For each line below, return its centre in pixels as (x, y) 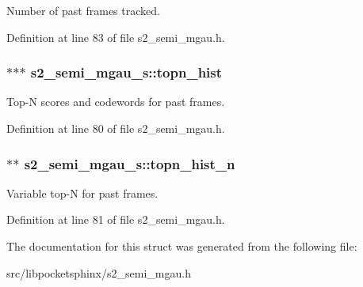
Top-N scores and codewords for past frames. (116, 102)
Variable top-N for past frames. (82, 193)
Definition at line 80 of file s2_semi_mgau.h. (116, 128)
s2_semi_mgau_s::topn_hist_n (130, 163)
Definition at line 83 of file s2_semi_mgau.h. (116, 37)
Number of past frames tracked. (83, 10)
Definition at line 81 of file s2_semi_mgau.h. (116, 219)
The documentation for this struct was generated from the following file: (182, 246)
